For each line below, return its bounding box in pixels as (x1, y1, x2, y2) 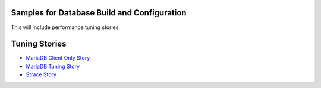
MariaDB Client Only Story (26, 54, 90, 61)
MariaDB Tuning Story (26, 63, 80, 70)
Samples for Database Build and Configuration (11, 8, 187, 18)
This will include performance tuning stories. (11, 24, 120, 31)
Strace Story (26, 71, 56, 78)
